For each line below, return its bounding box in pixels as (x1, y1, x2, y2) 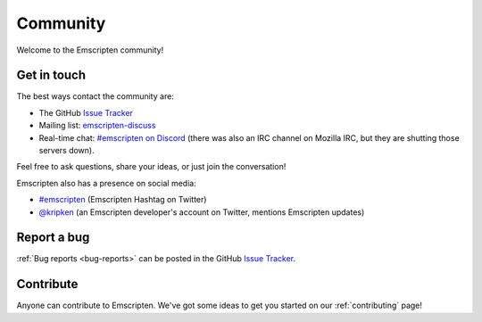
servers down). (38, 145, 95, 156)
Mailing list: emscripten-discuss (38, 120, 156, 131)
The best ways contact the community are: (16, 91, 174, 102)
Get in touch (16, 68, 87, 83)
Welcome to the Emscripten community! (16, 45, 164, 55)
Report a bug (16, 230, 90, 245)
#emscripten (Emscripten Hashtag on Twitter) (38, 194, 207, 205)
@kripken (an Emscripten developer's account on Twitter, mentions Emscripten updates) (38, 206, 365, 218)
